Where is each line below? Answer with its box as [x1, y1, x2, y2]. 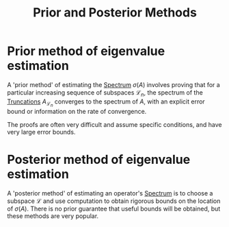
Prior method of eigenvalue [7, 43, 165, 59]
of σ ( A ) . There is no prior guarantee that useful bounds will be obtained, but [7, 204, 221, 213]
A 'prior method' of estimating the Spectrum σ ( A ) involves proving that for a [7, 80, 220, 88]
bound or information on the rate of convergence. [7, 107, 147, 115]
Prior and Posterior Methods [33, 5, 197, 21]
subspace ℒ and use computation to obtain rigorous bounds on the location [7, 197, 221, 205]
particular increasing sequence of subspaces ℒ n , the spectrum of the [7, 88, 203, 98]
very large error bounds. [7, 128, 76, 136]
